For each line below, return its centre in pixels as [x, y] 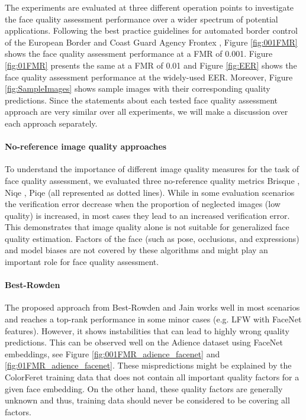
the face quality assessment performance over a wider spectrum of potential [141, 19]
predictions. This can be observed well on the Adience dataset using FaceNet [144, 342]
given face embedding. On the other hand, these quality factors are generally [144, 388]
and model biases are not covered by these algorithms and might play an [136, 250]
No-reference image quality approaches [86, 146]
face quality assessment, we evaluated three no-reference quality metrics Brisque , [152, 180]
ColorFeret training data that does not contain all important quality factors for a [152, 377]
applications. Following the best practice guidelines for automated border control [151, 30]
